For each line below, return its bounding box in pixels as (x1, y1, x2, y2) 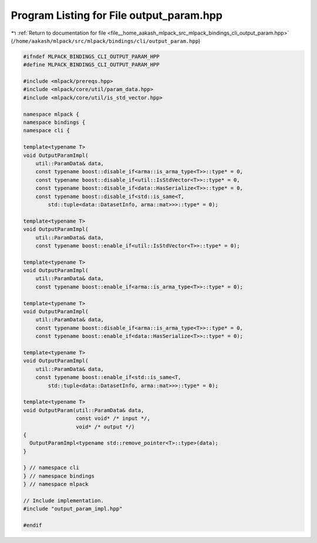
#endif (23, 522, 42, 529)
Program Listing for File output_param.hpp (11, 9, 223, 22)
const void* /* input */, (75, 415, 151, 422)
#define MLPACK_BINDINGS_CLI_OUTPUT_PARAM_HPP (23, 62, 160, 68)
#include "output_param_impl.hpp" (23, 505, 123, 512)
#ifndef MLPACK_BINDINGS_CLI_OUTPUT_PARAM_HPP (23, 53, 160, 60)
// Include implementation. (23, 497, 104, 504)
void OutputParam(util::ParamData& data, (23, 407, 144, 414)
